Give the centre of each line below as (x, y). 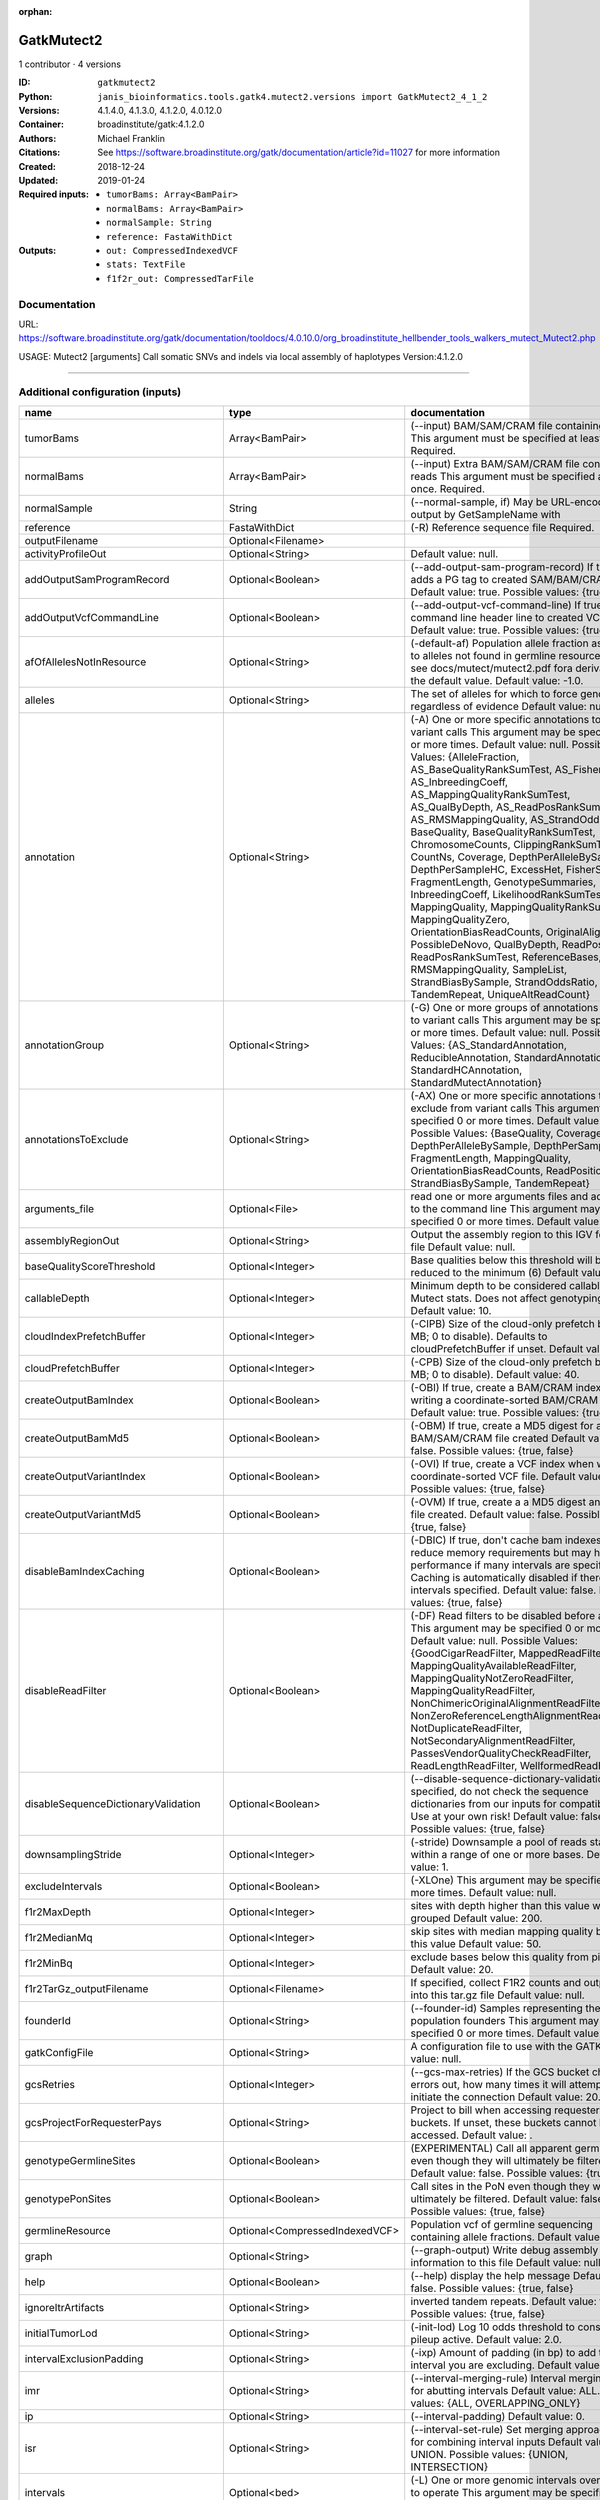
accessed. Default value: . (471, 2135)
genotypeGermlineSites (80, 2160)
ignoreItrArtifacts (64, 2307)
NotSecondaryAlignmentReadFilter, (493, 1740)
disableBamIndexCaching (84, 1571)
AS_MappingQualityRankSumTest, (490, 794)
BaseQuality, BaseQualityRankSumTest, (503, 832)
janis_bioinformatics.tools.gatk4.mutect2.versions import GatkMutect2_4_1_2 (292, 96)
